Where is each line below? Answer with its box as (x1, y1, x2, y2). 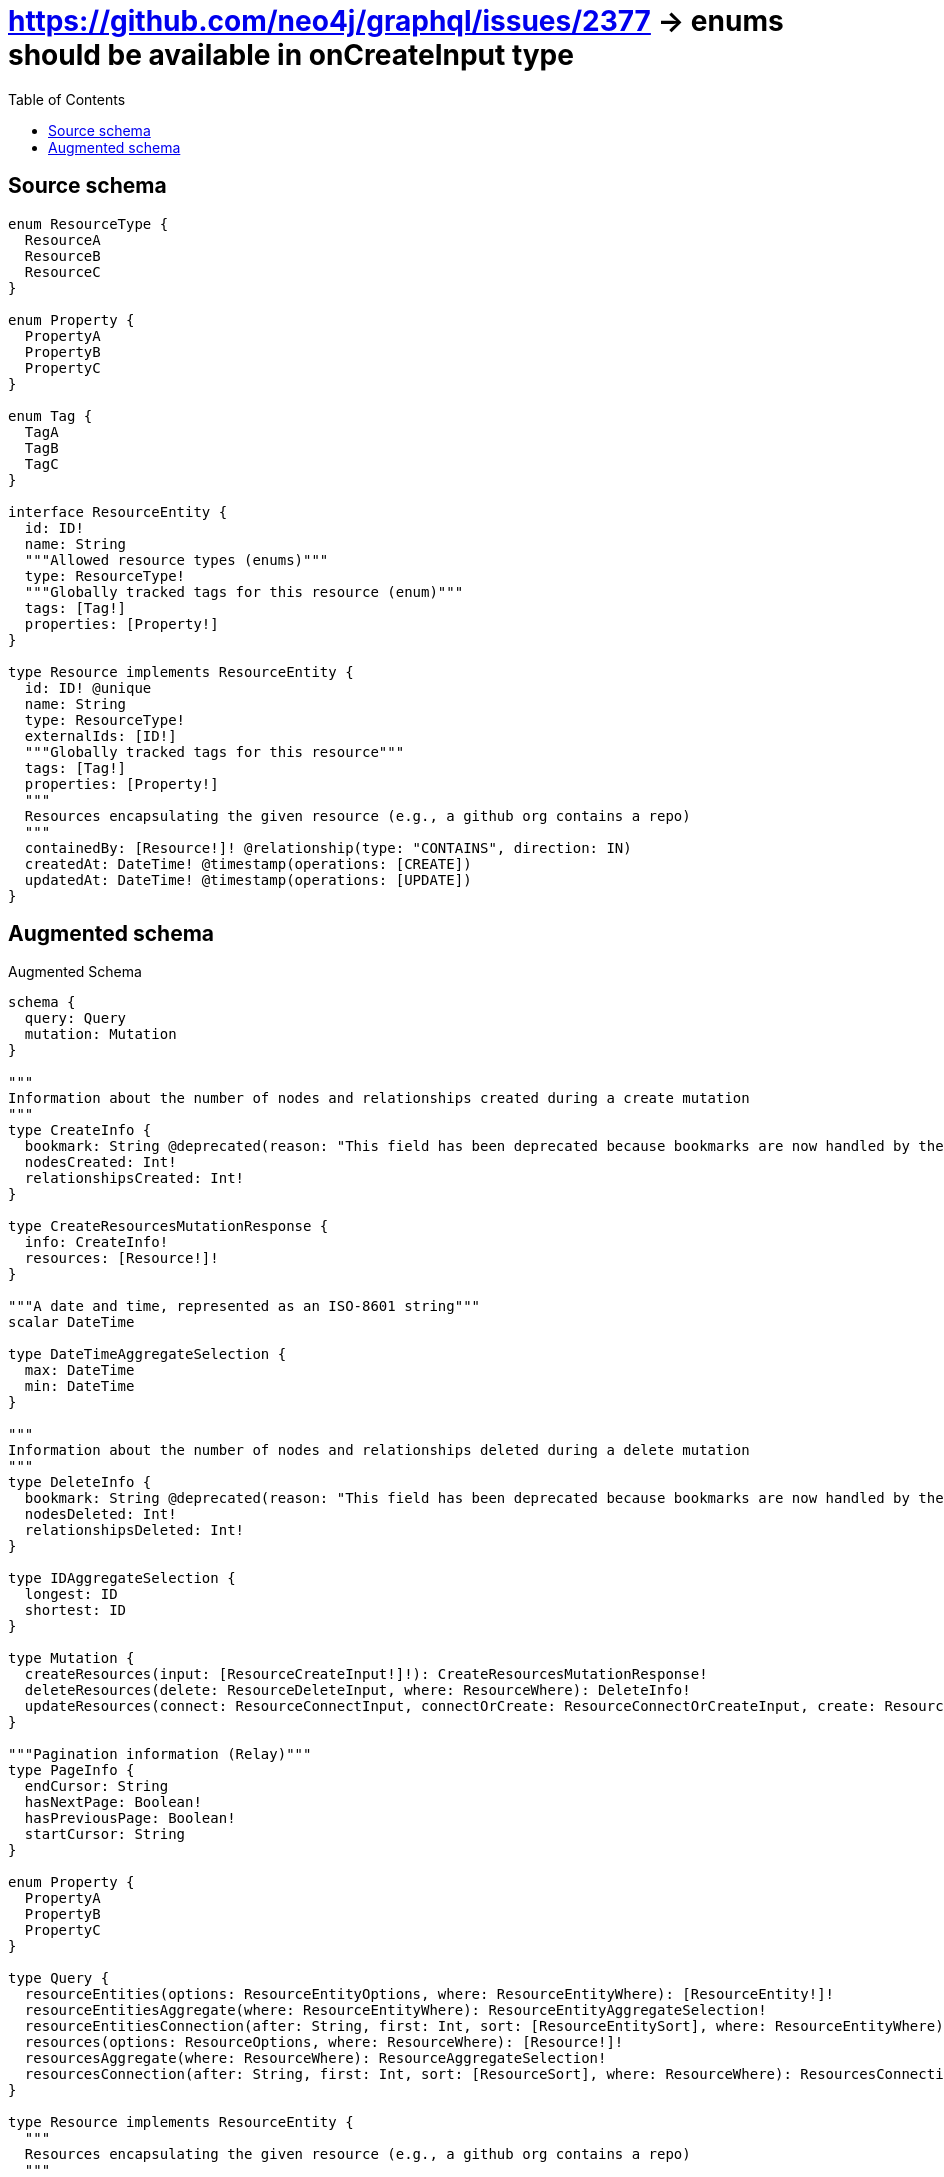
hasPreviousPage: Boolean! (24, 1810, 236, 1827)
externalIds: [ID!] (24, 727, 177, 744)
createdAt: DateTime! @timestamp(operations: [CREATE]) (24, 855, 472, 872)
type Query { (8, 1970, 110, 1987)
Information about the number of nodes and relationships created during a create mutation (8, 1090, 750, 1107)
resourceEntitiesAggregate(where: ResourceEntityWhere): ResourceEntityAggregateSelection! (24, 2002, 767, 2019)
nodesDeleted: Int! (24, 1506, 177, 1523)
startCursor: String (24, 1826, 186, 1843)
